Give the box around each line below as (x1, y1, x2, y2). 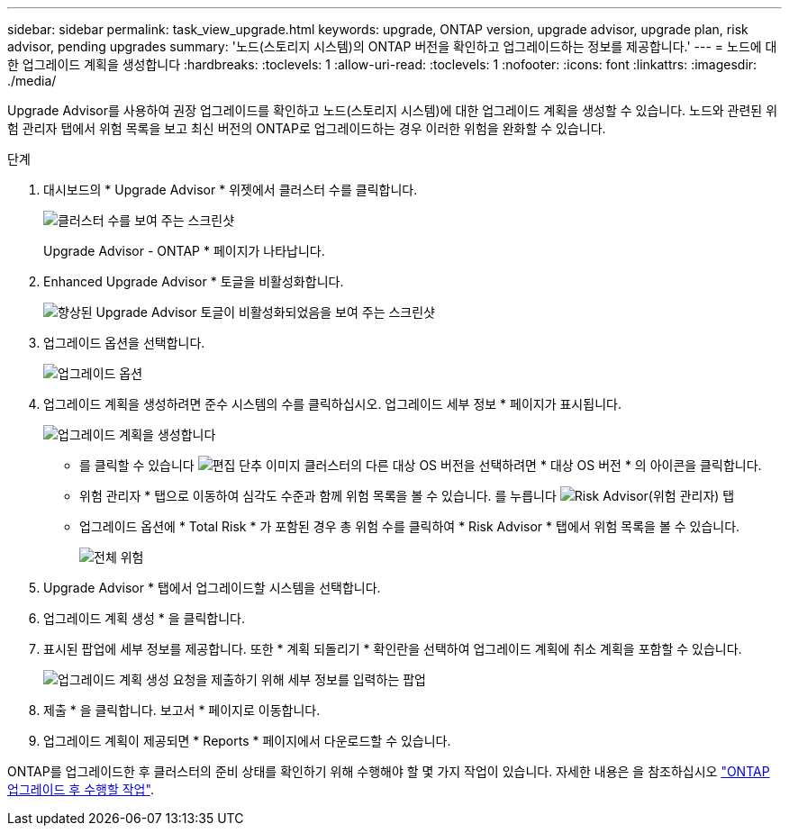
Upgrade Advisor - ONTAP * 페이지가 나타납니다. (43, 243, 325, 258)
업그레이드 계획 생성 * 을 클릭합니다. (43, 611, 245, 626)
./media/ (7, 73, 57, 88)
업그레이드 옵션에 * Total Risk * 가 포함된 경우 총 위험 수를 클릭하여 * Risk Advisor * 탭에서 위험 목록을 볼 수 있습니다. (79, 519, 740, 534)
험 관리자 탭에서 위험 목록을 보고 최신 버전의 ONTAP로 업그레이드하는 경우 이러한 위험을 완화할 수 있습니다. (7, 121, 606, 136)
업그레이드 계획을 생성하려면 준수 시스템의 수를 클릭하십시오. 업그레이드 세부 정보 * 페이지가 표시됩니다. (43, 396, 621, 412)
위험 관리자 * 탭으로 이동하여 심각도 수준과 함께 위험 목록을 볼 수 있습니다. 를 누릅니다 (79, 488, 557, 503)
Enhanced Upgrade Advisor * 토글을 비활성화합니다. (43, 274, 344, 289)
